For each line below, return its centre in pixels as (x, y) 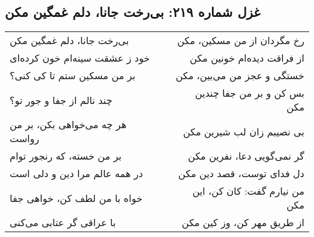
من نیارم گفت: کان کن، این (248, 191)
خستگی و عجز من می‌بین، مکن (240, 76)
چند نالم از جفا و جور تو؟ (61, 100)
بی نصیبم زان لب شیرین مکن (244, 131)
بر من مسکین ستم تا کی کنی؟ (73, 76)
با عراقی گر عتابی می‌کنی (63, 222)
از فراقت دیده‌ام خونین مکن (247, 58)
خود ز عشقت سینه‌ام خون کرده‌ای (80, 58)
